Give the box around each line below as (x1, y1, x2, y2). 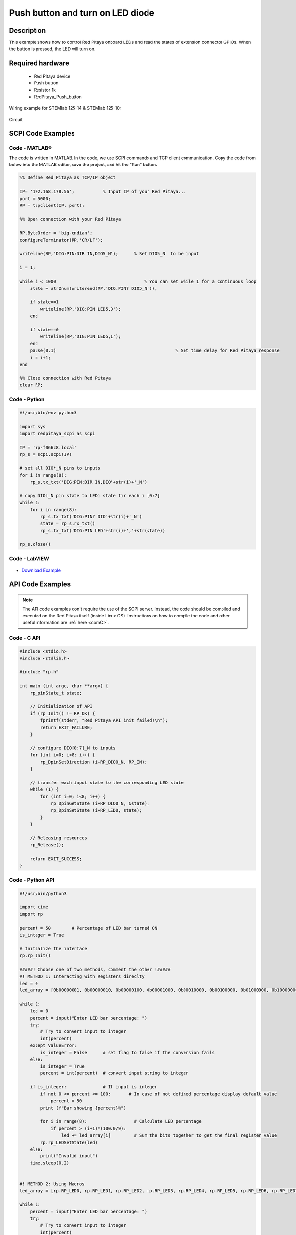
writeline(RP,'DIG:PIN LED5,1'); (40, 334, 121, 339)
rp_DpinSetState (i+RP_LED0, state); (50, 808, 142, 813)
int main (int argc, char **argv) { (19, 683, 109, 689)
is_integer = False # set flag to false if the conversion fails (40, 1050, 215, 1055)
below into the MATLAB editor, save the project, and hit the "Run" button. (9, 162, 157, 167)
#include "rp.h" (19, 669, 59, 675)
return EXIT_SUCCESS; (30, 856, 82, 862)
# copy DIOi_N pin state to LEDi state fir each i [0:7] (19, 493, 160, 498)
